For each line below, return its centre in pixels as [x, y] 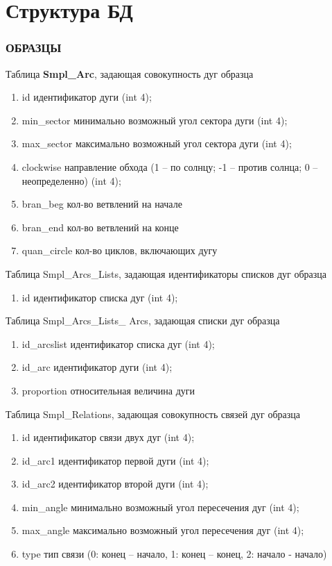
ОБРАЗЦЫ [34, 48]
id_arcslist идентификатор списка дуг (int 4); [118, 343]
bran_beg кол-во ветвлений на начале [102, 204]
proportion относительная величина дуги [108, 390]
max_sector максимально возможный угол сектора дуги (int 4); [157, 143]
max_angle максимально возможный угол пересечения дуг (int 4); [163, 530]
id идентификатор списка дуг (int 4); [100, 297]
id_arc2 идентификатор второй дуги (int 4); [115, 484]
